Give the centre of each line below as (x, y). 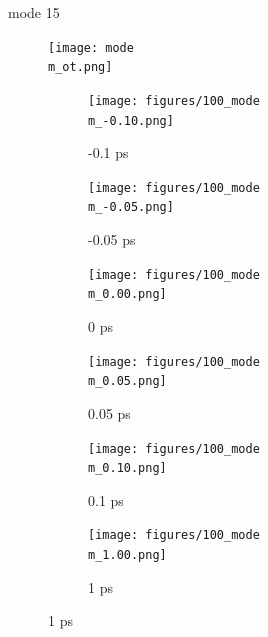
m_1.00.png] (127, 555)
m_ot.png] (80, 67)
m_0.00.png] (127, 294)
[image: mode (91, 47)
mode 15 (34, 12)
